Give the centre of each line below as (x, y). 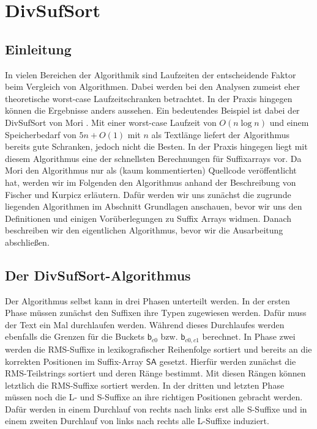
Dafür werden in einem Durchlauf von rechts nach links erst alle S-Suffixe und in (156, 409)
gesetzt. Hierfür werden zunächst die (228, 361)
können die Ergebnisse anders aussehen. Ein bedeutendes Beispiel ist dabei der (152, 110)
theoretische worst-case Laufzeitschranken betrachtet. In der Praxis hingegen (149, 98)
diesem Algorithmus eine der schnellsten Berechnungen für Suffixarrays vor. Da (153, 158)
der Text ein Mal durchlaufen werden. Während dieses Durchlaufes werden (145, 324)
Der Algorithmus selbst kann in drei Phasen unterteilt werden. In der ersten (147, 300)
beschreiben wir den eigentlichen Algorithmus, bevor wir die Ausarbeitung (144, 230)
